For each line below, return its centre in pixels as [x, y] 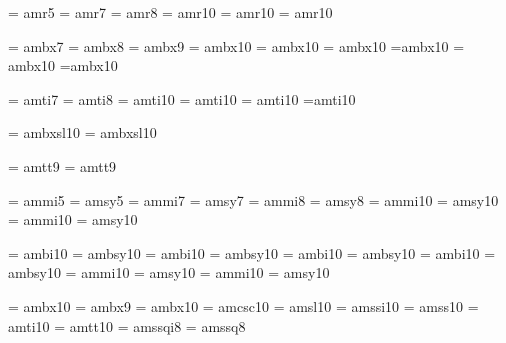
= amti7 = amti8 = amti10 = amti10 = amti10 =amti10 [182, 98]
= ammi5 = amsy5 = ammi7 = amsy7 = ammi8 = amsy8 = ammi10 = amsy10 [253, 199]
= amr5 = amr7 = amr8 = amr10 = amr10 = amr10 [170, 12]
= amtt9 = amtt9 [62, 165]
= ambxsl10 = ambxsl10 [82, 132]
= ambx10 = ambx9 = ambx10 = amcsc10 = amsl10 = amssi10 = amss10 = [243, 305]
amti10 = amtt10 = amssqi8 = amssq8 [127, 325]
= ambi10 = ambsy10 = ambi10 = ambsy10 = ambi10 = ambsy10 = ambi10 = [252, 252]
